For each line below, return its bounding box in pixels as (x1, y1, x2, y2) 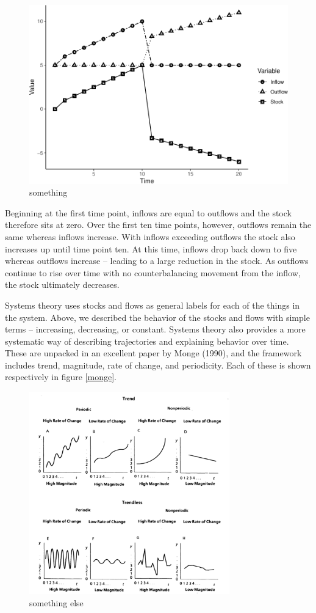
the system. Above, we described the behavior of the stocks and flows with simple (5, 310, 310, 323)
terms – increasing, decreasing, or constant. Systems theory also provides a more (5, 323, 306, 336)
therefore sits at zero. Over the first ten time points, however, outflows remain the (5, 218, 312, 231)
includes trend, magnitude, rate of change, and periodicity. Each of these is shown (5, 358, 311, 371)
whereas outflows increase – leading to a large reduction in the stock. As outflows (5, 254, 309, 267)
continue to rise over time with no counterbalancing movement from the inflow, (5, 266, 301, 279)
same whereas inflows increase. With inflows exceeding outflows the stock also (5, 230, 295, 243)
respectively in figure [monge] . (5, 370, 117, 383)
